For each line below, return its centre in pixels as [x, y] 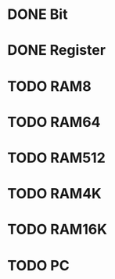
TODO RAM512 [57, 158]
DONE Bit [38, 14]
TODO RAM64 [54, 122]
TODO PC [38, 265]
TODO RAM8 [49, 86]
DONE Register [57, 51]
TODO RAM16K [57, 230]
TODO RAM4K [55, 194]
